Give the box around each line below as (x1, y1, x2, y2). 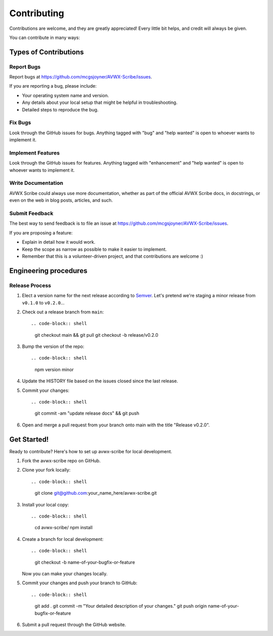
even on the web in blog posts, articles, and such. (9, 197, 113, 204)
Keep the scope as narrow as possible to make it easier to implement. (22, 246, 167, 252)
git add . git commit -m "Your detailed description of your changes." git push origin (34, 603, 207, 609)
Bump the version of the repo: (22, 343, 84, 349)
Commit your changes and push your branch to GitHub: (22, 580, 138, 586)
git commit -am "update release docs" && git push (34, 410, 140, 416)
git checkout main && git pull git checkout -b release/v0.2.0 (34, 332, 159, 338)
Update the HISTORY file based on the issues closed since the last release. (22, 378, 178, 384)
